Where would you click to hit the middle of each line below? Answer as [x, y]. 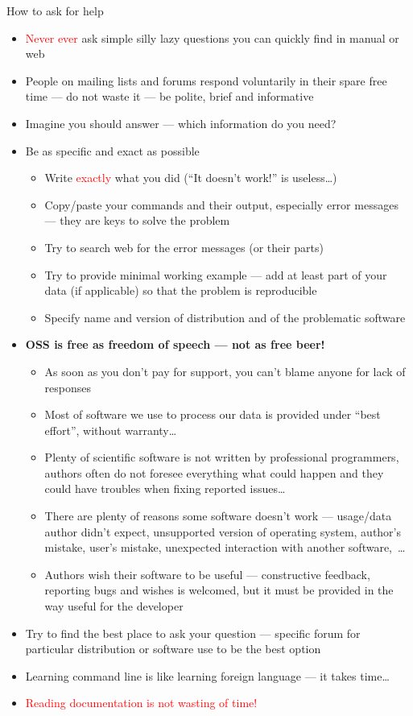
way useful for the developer [114, 606]
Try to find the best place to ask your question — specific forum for [193, 633]
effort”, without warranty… [111, 430]
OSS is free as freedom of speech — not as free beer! [175, 344]
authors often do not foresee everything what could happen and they [214, 472]
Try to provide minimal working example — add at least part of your [216, 274]
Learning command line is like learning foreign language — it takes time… [207, 675]
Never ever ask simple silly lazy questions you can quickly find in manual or [212, 37]
